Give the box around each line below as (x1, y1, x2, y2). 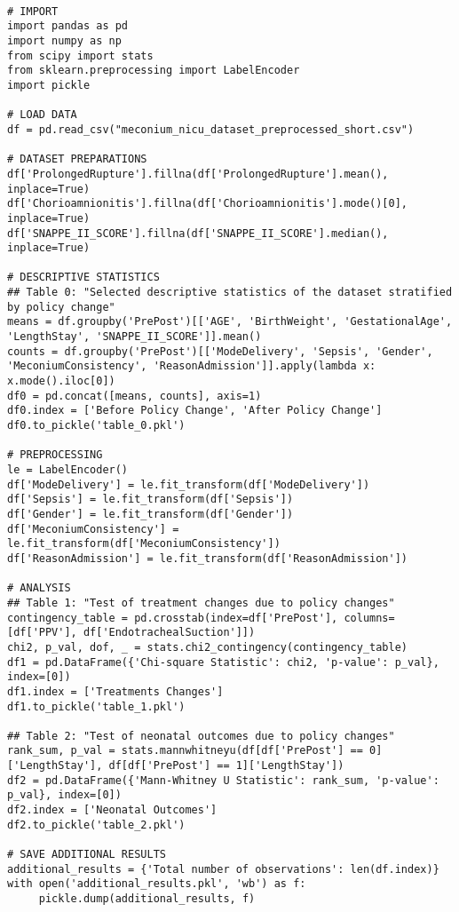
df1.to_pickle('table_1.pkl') (7, 700, 186, 713)
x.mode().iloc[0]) (7, 375, 115, 388)
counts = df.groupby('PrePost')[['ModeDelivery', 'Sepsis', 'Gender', (7, 345, 433, 358)
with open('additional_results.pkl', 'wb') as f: (7, 877, 306, 891)
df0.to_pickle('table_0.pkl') (7, 419, 186, 432)
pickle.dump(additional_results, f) (38, 892, 256, 906)
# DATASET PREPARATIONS (7, 153, 147, 166)
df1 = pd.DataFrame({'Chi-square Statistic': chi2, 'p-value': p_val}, (7, 655, 439, 669)
